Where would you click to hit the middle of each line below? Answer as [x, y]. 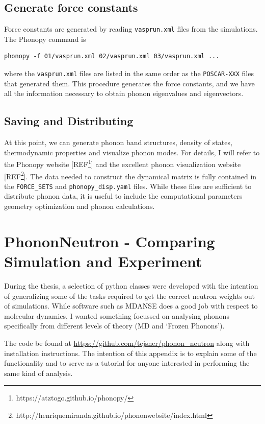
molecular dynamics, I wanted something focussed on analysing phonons [117, 315]
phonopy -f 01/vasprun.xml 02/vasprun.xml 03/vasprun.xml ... [112, 56]
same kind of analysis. [38, 373]
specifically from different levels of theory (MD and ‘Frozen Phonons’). [114, 326]
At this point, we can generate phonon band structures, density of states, [118, 142]
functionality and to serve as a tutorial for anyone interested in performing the [127, 363]
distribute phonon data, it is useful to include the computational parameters [123, 196]
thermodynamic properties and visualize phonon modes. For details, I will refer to [132, 152]
